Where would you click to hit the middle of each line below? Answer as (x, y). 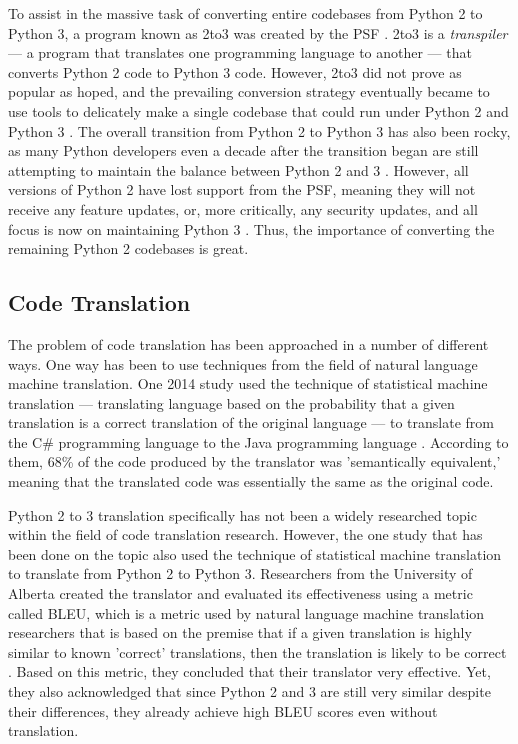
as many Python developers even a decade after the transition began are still (243, 150)
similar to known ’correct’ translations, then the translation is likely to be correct (257, 651)
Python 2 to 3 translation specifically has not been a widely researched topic (242, 514)
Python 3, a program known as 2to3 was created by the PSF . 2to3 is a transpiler (258, 32)
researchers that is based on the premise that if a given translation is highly (240, 632)
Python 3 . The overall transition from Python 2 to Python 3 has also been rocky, (259, 130)
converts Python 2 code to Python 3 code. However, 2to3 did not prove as (235, 71)
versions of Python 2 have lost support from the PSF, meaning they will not (242, 189)
